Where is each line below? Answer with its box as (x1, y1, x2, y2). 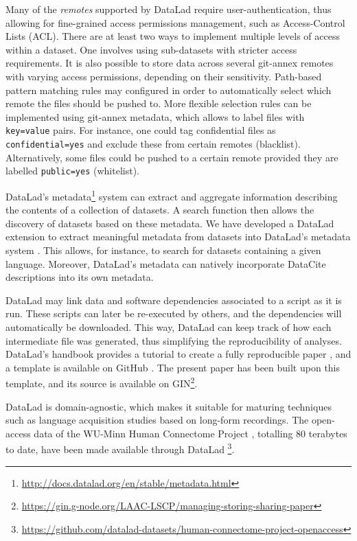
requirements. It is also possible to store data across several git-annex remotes (5, 56, 334, 70)
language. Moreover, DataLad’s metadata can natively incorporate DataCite (5, 256, 326, 270)
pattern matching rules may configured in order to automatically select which (5, 82, 332, 97)
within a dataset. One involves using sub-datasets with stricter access (5, 42, 297, 56)
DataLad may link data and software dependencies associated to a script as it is (5, 292, 342, 307)
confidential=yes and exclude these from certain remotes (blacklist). (5, 137, 301, 150)
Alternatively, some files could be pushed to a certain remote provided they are (5, 150, 338, 164)
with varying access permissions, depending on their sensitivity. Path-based (5, 69, 322, 83)
